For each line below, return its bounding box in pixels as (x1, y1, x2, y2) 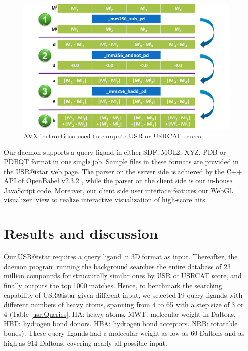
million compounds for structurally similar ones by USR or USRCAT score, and (4, 271, 242, 281)
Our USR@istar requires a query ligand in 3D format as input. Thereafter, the (4, 252, 238, 262)
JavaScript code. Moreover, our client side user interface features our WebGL (4, 185, 233, 195)
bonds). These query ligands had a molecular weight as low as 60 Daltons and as (4, 328, 245, 338)
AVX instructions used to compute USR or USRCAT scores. (23, 130, 203, 140)
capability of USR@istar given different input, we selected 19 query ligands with (4, 290, 243, 300)
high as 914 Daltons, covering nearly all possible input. (4, 337, 167, 348)
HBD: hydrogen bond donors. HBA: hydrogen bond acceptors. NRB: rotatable (4, 318, 238, 329)
